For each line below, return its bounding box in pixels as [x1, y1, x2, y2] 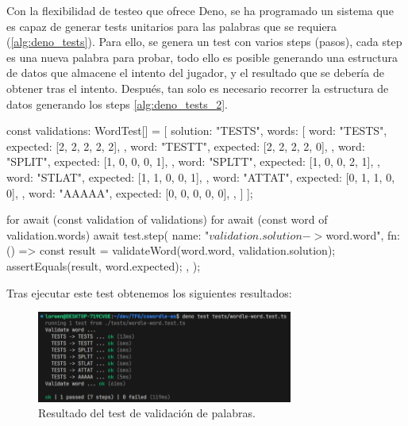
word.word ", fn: [325, 226, 400, 243]
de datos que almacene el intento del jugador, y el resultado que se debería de [6, 64, 384, 81]
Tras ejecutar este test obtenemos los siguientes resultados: [6, 284, 292, 301]
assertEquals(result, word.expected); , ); [6, 257, 201, 274]
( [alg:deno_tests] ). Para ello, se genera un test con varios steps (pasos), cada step [6, 33, 402, 50]
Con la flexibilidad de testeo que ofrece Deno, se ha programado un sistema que [6, 2, 394, 18]
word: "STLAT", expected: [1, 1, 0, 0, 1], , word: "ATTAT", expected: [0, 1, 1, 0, [6, 168, 395, 185]
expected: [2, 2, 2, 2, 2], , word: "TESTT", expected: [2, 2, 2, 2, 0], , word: [6, 137, 365, 154]
